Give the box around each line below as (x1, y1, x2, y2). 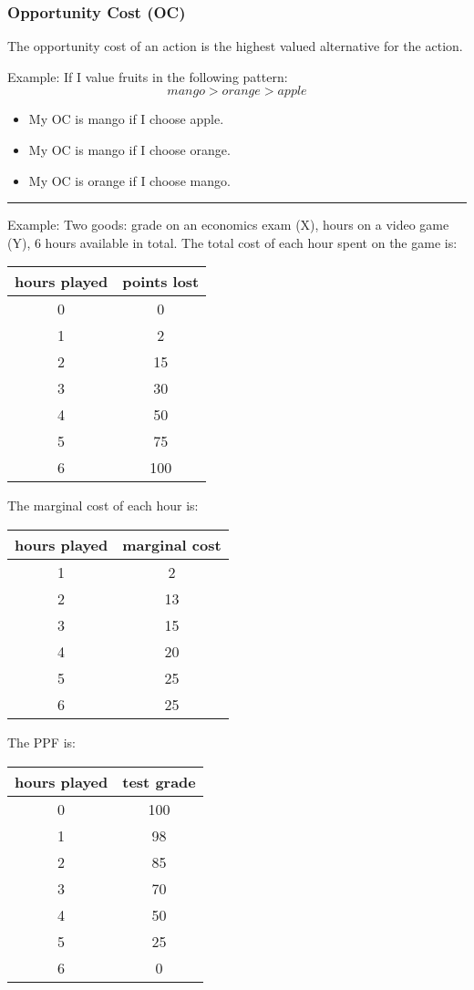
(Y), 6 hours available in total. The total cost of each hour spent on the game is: (7, 232, 458, 252)
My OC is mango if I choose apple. (28, 109, 224, 129)
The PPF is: (7, 732, 76, 751)
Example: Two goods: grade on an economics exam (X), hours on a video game (7, 215, 449, 234)
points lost (122, 271, 200, 293)
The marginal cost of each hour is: (7, 496, 199, 515)
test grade (122, 770, 196, 792)
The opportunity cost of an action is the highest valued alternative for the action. (7, 36, 463, 56)
